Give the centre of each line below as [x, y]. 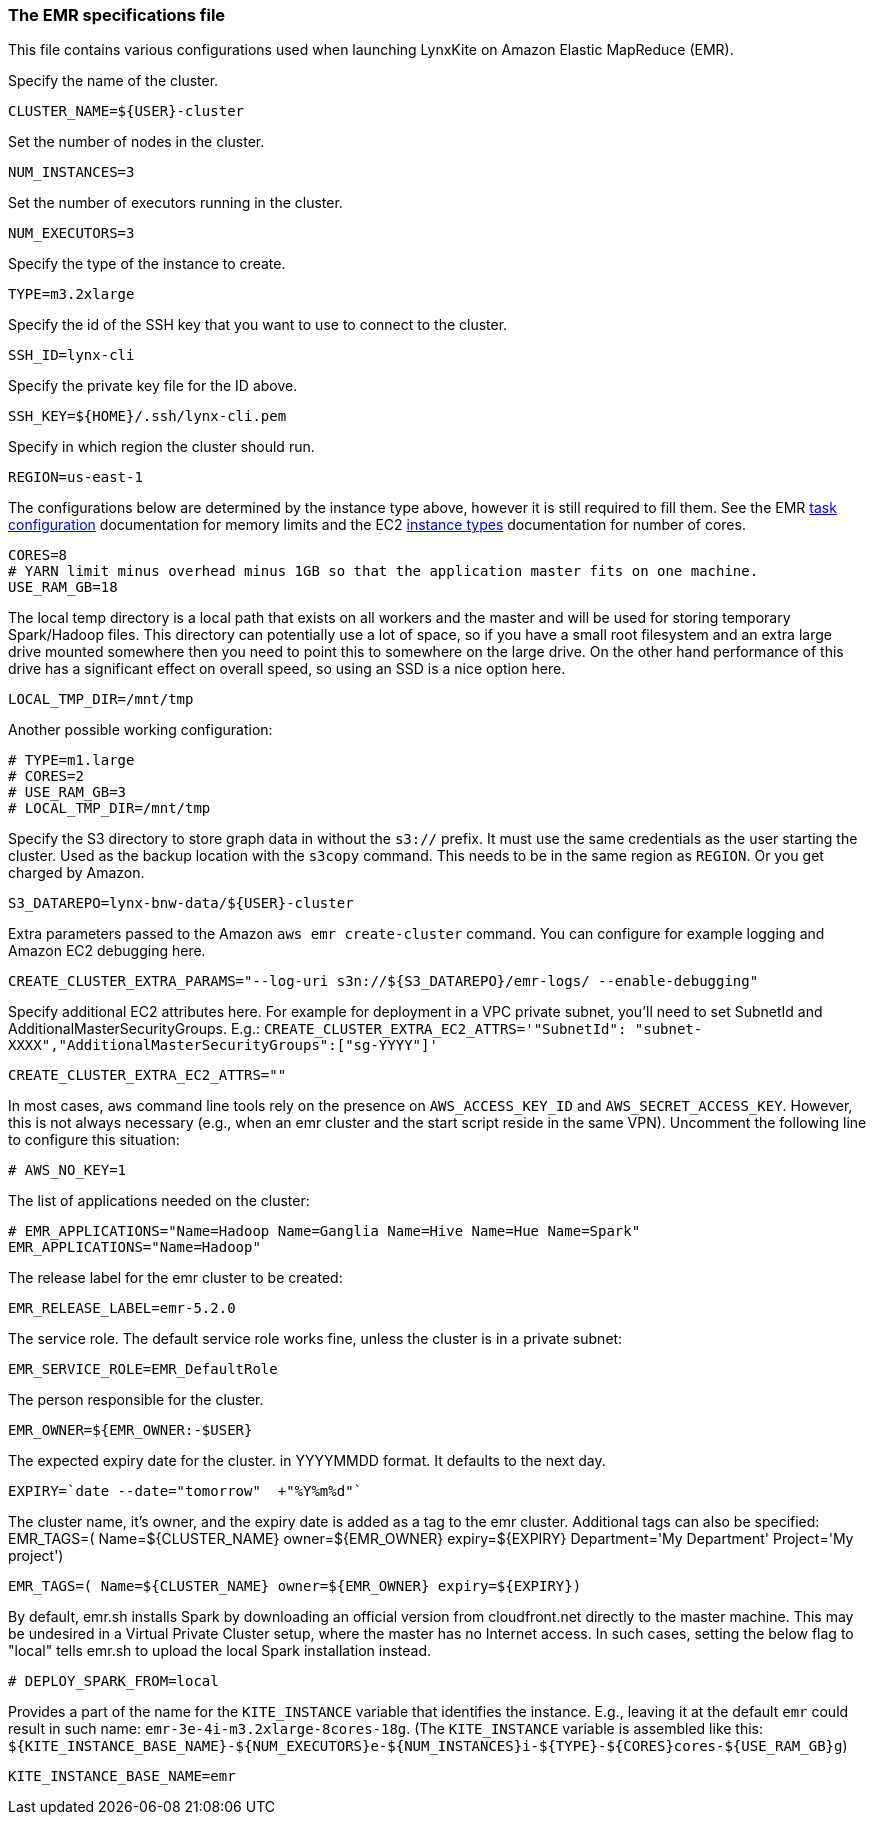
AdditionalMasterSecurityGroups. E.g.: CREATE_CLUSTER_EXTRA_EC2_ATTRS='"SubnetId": [317, 1029]
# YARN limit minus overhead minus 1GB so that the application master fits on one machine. [383, 571]
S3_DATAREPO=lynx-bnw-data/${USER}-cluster [181, 903]
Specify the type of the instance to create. [147, 264]
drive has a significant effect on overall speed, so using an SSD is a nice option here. [287, 669]
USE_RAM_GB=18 [63, 587]
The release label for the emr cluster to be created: [175, 1278]
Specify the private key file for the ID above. [153, 386]
